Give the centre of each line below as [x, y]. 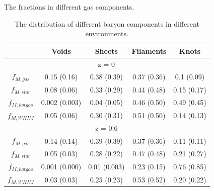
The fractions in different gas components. [69, 7]
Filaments [149, 51]
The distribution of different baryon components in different [107, 23]
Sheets [106, 51]
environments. [107, 33]
